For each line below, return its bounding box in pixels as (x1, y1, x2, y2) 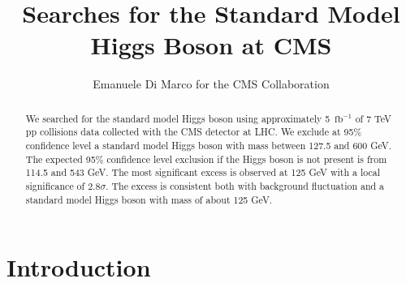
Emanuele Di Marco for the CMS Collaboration (93, 75, 330, 92)
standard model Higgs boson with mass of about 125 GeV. (25, 192, 273, 206)
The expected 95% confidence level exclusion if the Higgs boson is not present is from (25, 152, 387, 165)
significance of (25, 178, 85, 192)
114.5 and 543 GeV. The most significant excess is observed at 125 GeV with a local (25, 165, 380, 179)
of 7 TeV (355, 111, 391, 125)
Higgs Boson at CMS (90, 28, 332, 62)
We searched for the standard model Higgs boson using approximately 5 (25, 111, 330, 125)
